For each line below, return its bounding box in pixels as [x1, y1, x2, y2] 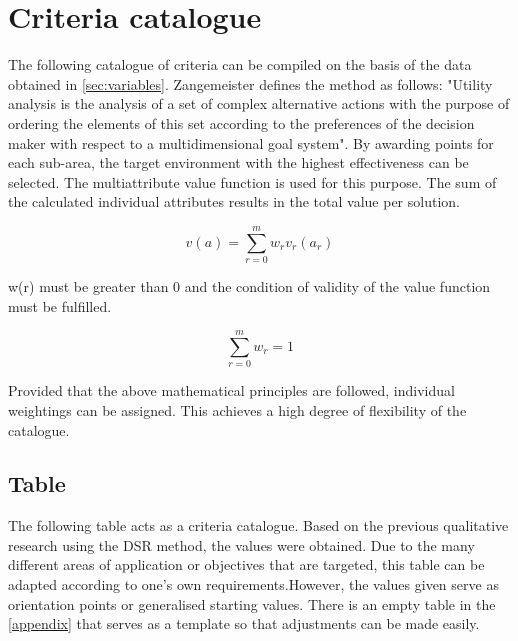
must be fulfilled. [8, 295, 112, 316]
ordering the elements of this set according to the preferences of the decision [8, 112, 475, 133]
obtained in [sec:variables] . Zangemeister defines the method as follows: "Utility [8, 73, 493, 94]
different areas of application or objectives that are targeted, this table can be [8, 554, 485, 575]
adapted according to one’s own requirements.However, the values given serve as [8, 574, 499, 595]
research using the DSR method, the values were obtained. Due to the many [8, 534, 475, 555]
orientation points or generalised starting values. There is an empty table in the [8, 593, 496, 614]
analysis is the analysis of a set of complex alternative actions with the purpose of [8, 93, 510, 114]
